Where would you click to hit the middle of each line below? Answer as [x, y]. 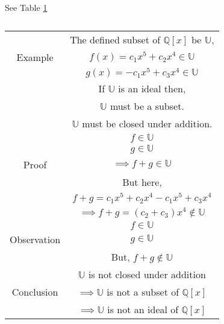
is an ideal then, [152, 89]
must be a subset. [147, 106]
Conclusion [35, 291]
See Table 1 [26, 7]
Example [35, 57]
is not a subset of [143, 291]
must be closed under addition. [147, 124]
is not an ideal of [143, 309]
